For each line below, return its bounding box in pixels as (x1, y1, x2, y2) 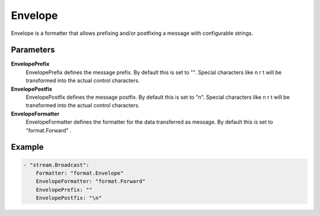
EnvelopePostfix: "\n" (36, 195, 102, 201)
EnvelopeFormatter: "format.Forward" (36, 178, 146, 185)
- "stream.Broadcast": (23, 162, 89, 168)
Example (11, 142, 44, 152)
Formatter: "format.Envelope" (36, 169, 124, 176)
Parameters (11, 45, 55, 55)
